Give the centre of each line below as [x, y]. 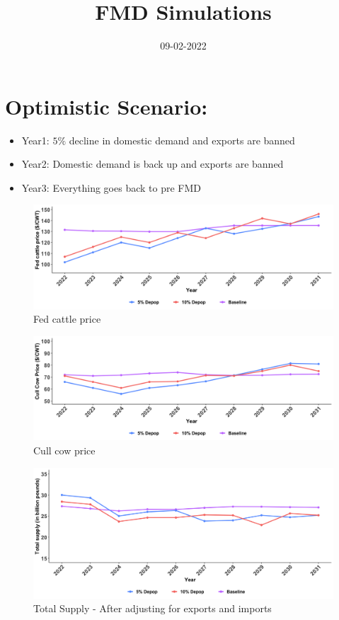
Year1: [35, 140]
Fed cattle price [67, 319]
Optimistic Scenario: [107, 106]
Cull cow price [64, 450]
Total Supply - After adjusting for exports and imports [153, 608]
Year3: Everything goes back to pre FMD [111, 187]
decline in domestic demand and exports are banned [182, 140]
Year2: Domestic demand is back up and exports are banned [153, 164]
